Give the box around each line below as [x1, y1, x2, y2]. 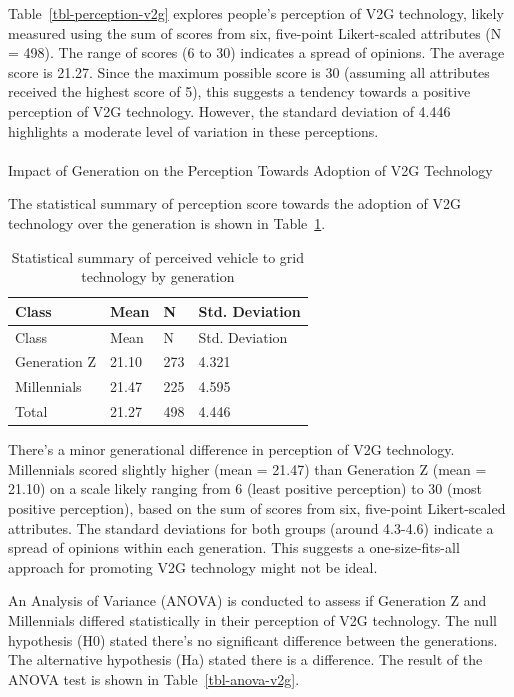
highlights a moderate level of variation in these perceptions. [8, 120, 379, 141]
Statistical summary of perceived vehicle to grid [11, 246, 305, 267]
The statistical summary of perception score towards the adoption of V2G [8, 193, 461, 214]
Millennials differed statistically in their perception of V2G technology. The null [8, 609, 497, 630]
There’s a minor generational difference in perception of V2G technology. [8, 439, 455, 460]
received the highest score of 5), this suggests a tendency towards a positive [8, 81, 471, 102]
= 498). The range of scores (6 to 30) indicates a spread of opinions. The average [8, 42, 505, 63]
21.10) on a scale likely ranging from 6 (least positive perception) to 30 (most [8, 478, 483, 499]
